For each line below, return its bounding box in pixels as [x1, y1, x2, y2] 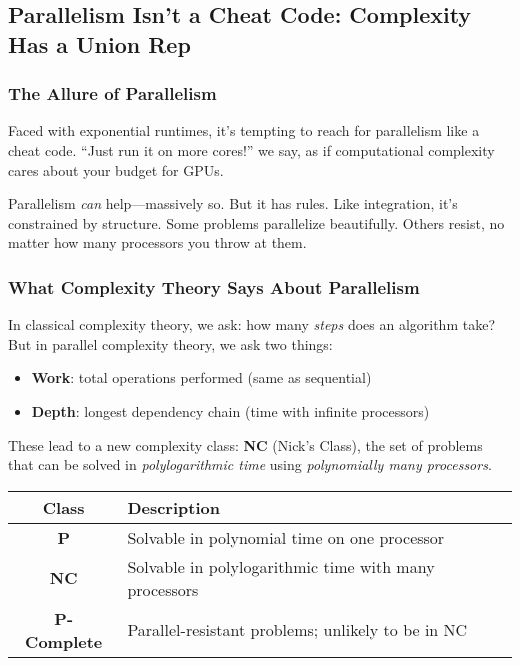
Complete [25, 629, 103, 653]
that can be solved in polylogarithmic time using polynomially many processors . [8, 454, 492, 475]
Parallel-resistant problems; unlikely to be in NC [127, 618, 468, 642]
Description [127, 495, 220, 519]
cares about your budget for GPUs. [8, 159, 224, 180]
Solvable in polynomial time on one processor [127, 525, 445, 549]
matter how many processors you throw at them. [8, 232, 307, 253]
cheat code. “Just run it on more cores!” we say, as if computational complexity [8, 139, 495, 160]
